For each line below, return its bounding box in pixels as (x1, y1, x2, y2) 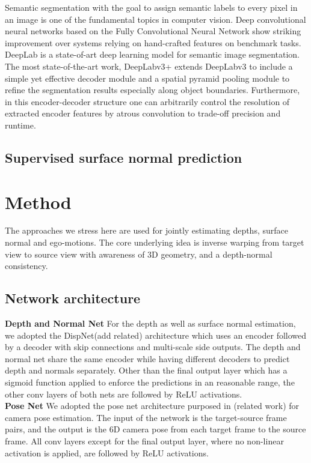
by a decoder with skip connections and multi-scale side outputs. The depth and (5, 340, 301, 353)
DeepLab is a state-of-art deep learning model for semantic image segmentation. (5, 48, 300, 61)
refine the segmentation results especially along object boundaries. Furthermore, (5, 83, 300, 96)
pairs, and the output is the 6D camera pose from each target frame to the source (5, 423, 306, 435)
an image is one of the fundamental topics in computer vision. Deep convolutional (5, 13, 306, 25)
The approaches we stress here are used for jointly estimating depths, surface (5, 224, 288, 237)
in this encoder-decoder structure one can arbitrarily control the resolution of (5, 95, 290, 107)
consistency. (5, 259, 48, 272)
